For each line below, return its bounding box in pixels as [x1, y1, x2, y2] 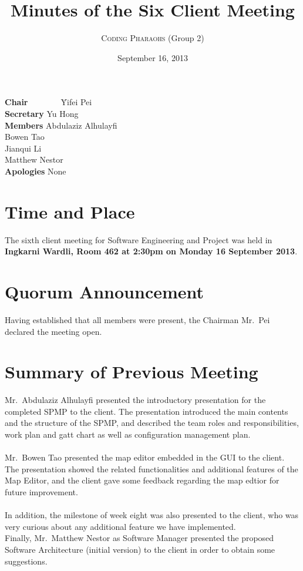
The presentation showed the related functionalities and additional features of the [5, 462, 298, 475]
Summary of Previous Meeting [5, 360, 258, 384]
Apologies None [5, 164, 66, 177]
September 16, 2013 [117, 51, 188, 63]
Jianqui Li [5, 142, 42, 154]
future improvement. [5, 485, 78, 498]
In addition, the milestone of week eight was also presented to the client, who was [5, 509, 299, 521]
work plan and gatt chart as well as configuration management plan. [5, 428, 251, 440]
